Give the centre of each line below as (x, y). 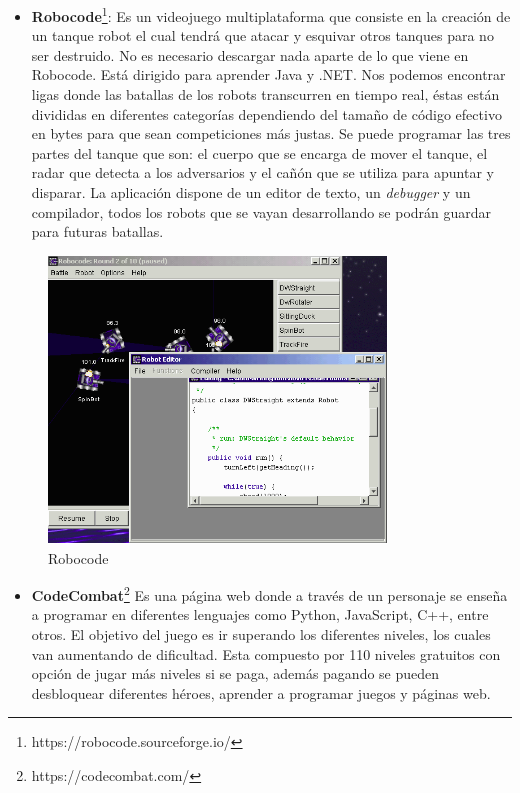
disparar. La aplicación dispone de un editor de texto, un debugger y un (251, 192)
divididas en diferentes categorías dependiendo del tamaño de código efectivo (266, 113)
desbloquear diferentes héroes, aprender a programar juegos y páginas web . (261, 692)
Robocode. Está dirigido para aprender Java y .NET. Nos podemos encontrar (268, 74)
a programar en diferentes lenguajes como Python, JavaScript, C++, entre (260, 614)
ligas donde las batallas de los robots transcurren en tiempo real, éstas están (265, 94)
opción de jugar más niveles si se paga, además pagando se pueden (235, 673)
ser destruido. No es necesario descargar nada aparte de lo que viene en (250, 54)
